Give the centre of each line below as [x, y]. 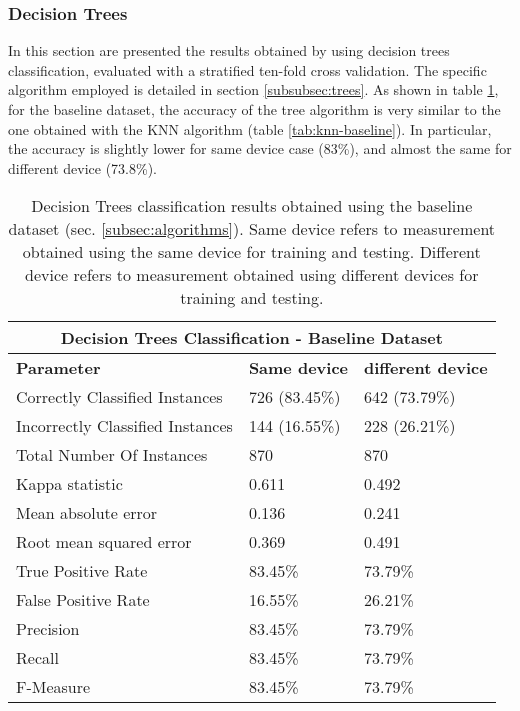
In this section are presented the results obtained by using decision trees [229, 50]
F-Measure [53, 687]
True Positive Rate [82, 571]
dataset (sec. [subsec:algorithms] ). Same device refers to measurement [252, 229]
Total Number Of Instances [112, 455]
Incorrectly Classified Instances [124, 426]
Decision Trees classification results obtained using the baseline [252, 206]
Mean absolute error [87, 513]
